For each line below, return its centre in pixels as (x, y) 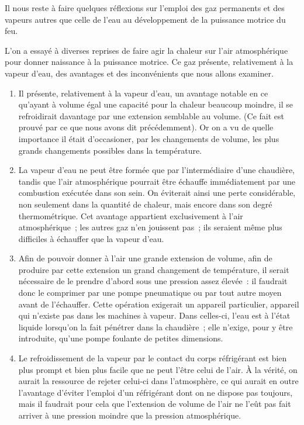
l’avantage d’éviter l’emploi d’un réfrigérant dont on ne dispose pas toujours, (156, 392)
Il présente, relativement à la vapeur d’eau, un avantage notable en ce (143, 93)
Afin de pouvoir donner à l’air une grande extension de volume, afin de (145, 258)
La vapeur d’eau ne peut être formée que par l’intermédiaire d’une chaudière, (157, 170)
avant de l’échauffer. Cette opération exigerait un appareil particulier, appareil (159, 304)
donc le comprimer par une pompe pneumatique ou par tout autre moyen (150, 293)
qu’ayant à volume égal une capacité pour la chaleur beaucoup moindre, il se (156, 104)
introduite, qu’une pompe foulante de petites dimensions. (121, 338)
